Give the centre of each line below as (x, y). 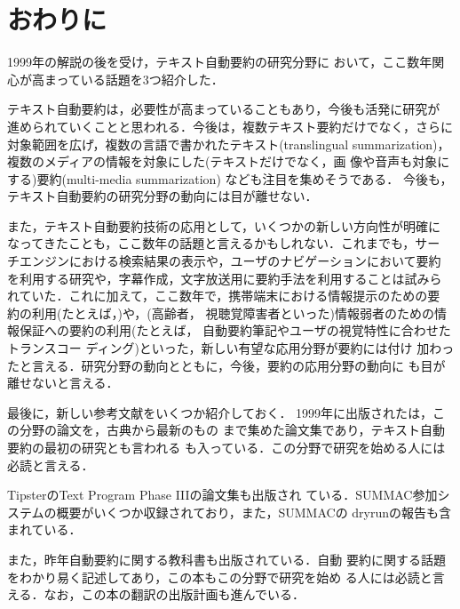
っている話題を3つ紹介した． (140, 79)
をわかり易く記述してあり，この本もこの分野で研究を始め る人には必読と (220, 577)
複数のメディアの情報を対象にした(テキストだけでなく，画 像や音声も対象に (229, 161)
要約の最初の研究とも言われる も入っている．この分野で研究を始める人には (226, 447)
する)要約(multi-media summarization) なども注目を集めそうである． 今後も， (230, 178)
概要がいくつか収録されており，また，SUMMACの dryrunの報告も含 (254, 512)
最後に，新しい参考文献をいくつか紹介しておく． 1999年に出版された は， (220, 412)
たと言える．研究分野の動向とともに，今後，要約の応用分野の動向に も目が (226, 365)
